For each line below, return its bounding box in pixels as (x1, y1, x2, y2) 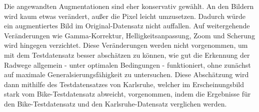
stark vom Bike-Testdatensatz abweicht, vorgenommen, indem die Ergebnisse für (4, 89, 251, 99)
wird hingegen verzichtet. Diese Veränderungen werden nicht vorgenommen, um (4, 40, 248, 50)
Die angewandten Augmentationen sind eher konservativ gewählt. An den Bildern (4, 1, 254, 11)
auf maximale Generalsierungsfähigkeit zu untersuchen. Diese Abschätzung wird (4, 69, 249, 80)
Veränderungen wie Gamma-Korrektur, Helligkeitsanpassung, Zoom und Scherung (4, 30, 255, 40)
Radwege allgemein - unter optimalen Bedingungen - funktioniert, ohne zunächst (4, 59, 251, 70)
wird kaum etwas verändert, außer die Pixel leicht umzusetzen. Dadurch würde (4, 10, 245, 21)
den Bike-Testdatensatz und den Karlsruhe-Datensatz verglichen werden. (4, 98, 227, 109)
